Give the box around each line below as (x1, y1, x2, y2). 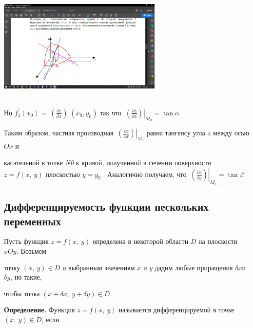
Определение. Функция (4, 305, 75, 315)
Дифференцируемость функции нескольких (4, 199, 209, 214)
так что (100, 107, 122, 117)
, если (41, 314, 59, 324)
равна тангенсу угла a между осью (146, 128, 250, 138)
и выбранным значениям (62, 262, 135, 272)
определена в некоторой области (92, 236, 189, 246)
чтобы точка (4, 288, 40, 298)
